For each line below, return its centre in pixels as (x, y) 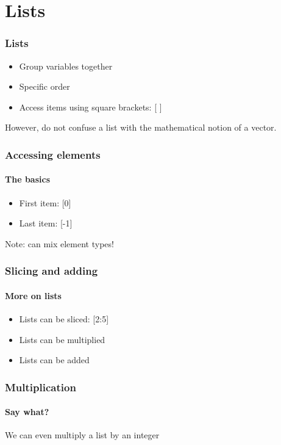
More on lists (33, 295)
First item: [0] (45, 202)
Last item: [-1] (46, 223)
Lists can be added (54, 360)
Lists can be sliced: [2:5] (64, 319)
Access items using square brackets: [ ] (91, 107)
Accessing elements (53, 154)
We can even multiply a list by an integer (82, 435)
